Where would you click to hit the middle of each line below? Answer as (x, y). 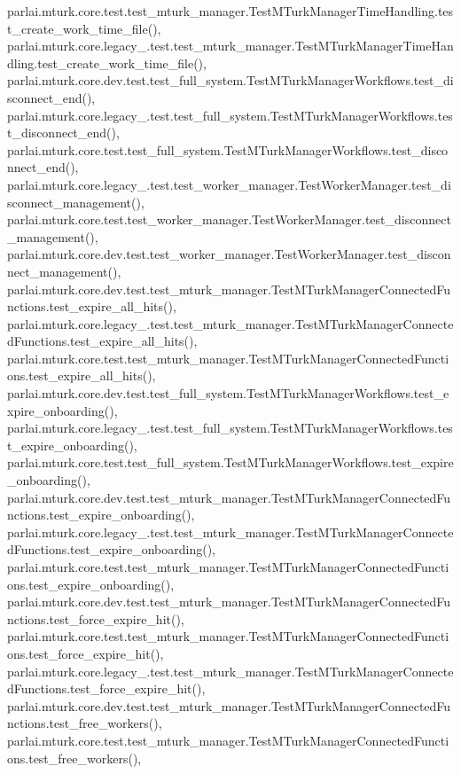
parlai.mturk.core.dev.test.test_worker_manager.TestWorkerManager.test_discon (229, 254)
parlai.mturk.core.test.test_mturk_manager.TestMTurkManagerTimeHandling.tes (230, 11)
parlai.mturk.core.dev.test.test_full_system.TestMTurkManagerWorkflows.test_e (228, 393)
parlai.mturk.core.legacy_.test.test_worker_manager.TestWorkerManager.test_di (229, 184)
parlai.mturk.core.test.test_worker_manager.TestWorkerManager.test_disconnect (229, 219)
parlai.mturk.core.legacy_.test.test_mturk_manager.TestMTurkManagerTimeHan (230, 46)
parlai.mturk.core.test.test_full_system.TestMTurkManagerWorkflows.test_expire (230, 462)
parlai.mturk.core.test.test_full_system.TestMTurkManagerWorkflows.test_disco (228, 149)
